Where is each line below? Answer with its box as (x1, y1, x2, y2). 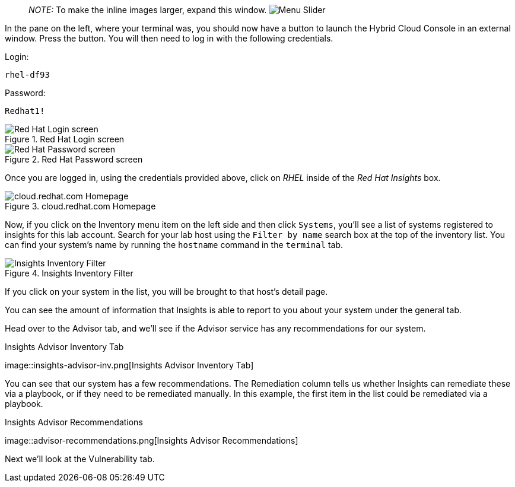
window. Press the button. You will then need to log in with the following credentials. (5, 33, 333, 43)
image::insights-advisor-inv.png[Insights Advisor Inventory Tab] (5, 360, 254, 370)
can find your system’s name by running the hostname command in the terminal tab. (5, 240, 344, 250)
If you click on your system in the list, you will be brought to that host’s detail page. (5, 287, 328, 297)
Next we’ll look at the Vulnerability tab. (5, 454, 155, 464)
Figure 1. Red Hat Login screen (5, 134, 125, 144)
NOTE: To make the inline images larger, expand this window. (28, 5, 267, 15)
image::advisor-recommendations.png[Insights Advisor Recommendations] (5, 435, 298, 445)
